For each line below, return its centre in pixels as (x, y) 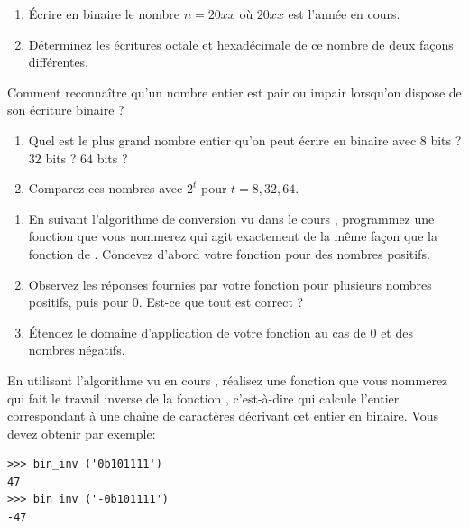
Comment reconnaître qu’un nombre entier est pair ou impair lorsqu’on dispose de (234, 92)
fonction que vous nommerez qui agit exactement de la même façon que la (233, 236)
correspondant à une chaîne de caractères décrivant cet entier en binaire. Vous (223, 416)
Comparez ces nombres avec (106, 188)
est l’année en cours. (344, 14)
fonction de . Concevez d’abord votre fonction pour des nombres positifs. (229, 253)
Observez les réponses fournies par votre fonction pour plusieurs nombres (230, 284)
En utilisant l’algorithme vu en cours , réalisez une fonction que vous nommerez (228, 380)
